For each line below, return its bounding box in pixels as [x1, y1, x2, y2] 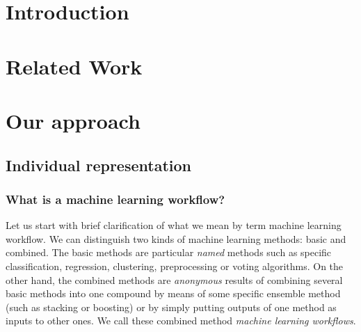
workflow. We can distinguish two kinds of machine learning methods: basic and [6, 231, 346, 246]
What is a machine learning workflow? [6, 190, 225, 207]
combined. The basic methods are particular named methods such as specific [6, 245, 332, 260]
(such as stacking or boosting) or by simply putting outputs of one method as [6, 299, 337, 314]
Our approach [6, 106, 141, 134]
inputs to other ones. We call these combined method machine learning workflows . [6, 313, 356, 328]
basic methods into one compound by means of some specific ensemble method [6, 286, 341, 301]
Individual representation [6, 154, 191, 175]
